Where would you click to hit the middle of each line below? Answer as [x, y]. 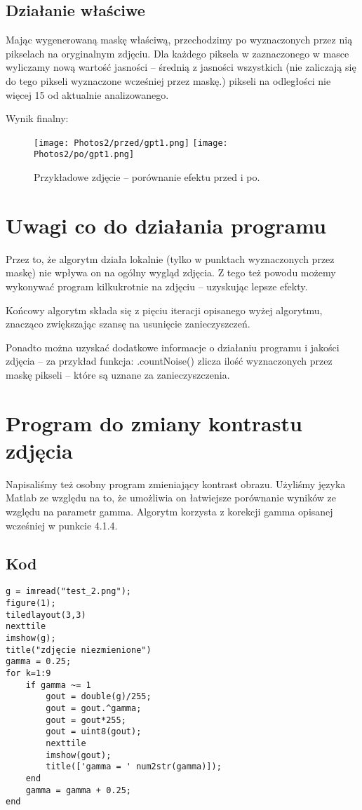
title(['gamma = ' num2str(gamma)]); [134, 767]
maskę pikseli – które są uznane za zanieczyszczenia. [118, 374]
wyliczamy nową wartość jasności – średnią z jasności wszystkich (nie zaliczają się [181, 67]
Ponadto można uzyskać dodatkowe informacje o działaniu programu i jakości [173, 347]
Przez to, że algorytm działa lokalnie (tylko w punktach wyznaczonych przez [170, 258]
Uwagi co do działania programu [166, 225]
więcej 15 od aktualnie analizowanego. [87, 94]
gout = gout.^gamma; [94, 708]
